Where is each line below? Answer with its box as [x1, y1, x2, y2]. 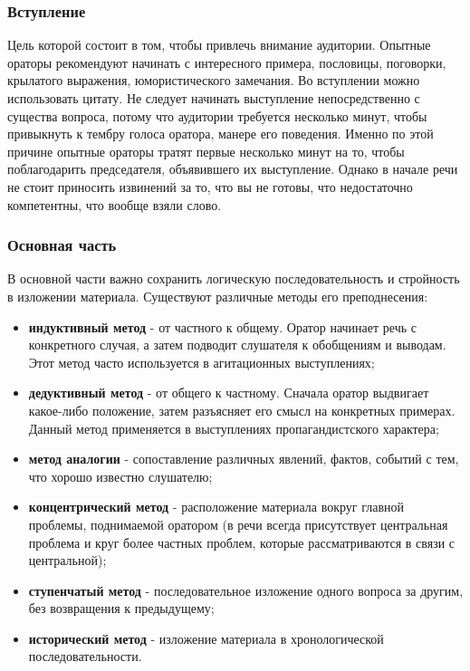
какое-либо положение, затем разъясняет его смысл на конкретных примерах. [28, 400, 456, 419]
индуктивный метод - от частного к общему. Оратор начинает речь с [28, 317, 417, 336]
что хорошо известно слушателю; [28, 466, 213, 485]
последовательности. [28, 647, 142, 666]
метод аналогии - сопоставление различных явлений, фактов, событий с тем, [28, 449, 459, 468]
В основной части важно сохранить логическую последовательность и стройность [7, 269, 460, 288]
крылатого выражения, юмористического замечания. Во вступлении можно [7, 71, 420, 90]
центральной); [28, 551, 107, 570]
